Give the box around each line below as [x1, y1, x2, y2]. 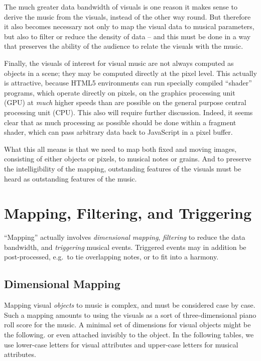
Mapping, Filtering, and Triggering [4, 203, 252, 223]
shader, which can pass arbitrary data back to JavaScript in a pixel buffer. [4, 127, 233, 137]
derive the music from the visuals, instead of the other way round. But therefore [4, 11, 251, 22]
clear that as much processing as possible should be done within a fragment [4, 117, 236, 127]
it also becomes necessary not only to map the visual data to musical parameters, [4, 21, 254, 32]
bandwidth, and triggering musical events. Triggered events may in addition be [4, 241, 246, 252]
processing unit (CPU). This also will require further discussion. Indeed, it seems [4, 107, 253, 117]
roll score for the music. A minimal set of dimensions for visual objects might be [4, 319, 251, 330]
